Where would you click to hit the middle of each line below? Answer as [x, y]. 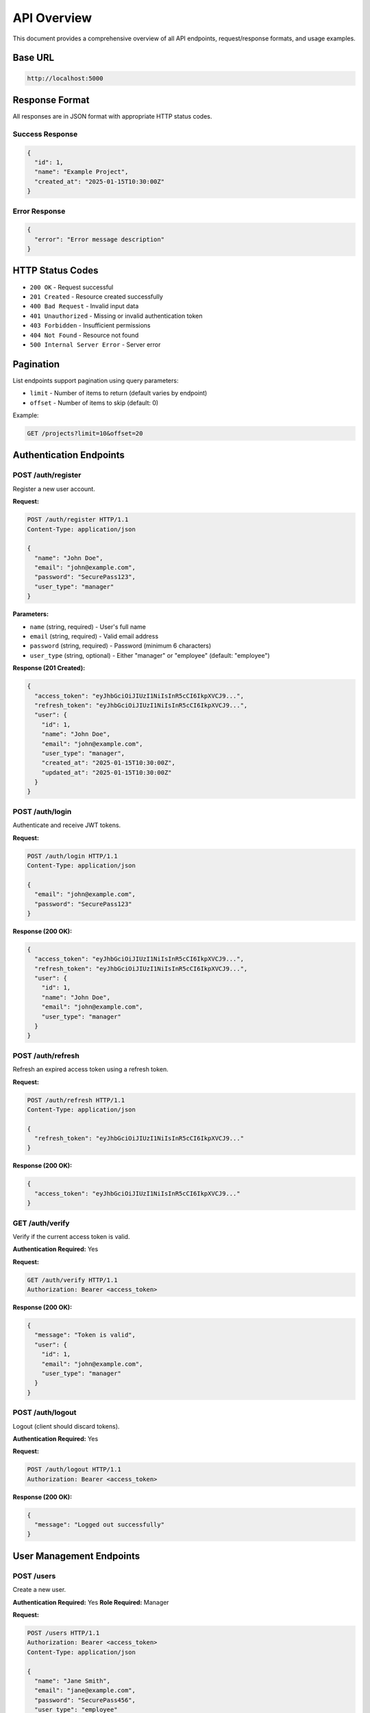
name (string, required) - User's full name [88, 626]
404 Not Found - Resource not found [84, 335]
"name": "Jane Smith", [73, 1681]
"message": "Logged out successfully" [99, 1525]
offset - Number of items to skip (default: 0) [94, 403]
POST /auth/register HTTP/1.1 [78, 520]
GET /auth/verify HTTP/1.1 [72, 1280]
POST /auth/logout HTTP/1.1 [74, 1469]
